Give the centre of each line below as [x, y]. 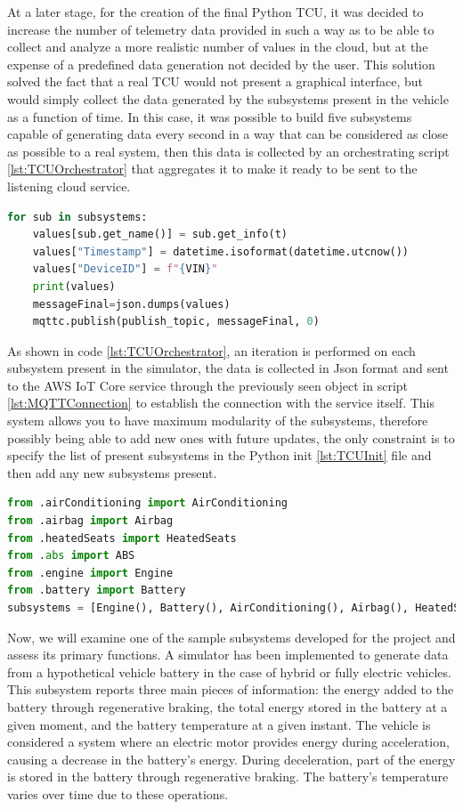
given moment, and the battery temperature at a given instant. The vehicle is [219, 724]
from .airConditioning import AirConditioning [147, 503]
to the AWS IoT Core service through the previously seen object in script [208, 385]
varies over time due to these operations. [118, 793]
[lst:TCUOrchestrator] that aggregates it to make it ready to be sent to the [212, 169]
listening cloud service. [69, 186]
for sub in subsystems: [77, 217]
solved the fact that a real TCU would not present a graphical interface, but [215, 81]
